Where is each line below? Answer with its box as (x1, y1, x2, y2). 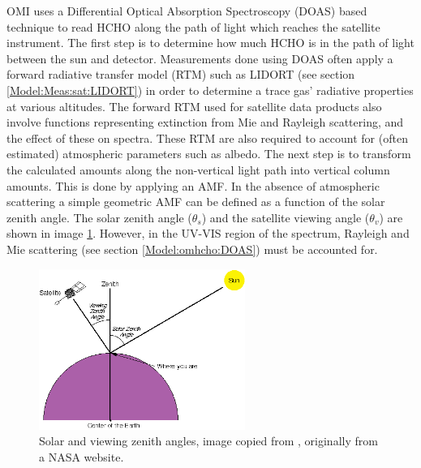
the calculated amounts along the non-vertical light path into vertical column (6, 161, 390, 178)
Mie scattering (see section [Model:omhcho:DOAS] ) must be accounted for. (6, 240, 378, 257)
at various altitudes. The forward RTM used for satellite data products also (6, 97, 382, 114)
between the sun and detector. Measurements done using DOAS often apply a (6, 49, 393, 67)
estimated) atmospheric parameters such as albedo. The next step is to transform (6, 145, 411, 162)
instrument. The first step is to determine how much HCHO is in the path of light (6, 34, 415, 51)
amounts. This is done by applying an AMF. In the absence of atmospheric (6, 177, 380, 194)
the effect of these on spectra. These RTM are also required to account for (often (6, 129, 408, 146)
